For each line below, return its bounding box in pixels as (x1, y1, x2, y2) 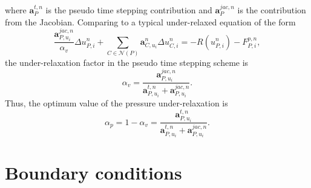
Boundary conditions (5, 160, 182, 185)
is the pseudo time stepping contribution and (45, 4, 212, 16)
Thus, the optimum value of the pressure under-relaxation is (5, 97, 228, 109)
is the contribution (237, 4, 306, 16)
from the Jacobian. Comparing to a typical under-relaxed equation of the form (5, 15, 296, 28)
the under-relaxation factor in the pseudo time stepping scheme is (5, 56, 249, 68)
